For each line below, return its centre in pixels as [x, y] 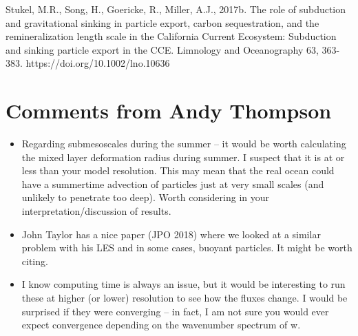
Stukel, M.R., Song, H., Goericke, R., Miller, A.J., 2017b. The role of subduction [176, 9]
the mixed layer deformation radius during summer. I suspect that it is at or [183, 157]
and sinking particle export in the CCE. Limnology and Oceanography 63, [162, 49]
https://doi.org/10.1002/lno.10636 [98, 63]
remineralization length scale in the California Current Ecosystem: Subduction [171, 36]
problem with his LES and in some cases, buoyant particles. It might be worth [187, 248]
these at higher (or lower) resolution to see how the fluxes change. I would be [185, 298]
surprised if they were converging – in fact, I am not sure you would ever [175, 311]
